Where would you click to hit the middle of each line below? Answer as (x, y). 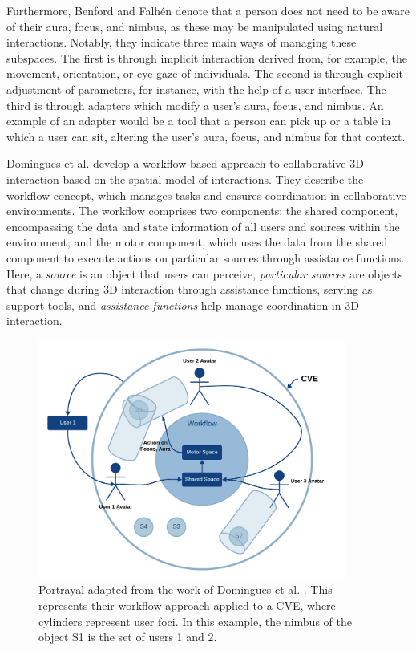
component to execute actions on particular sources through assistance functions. (206, 257)
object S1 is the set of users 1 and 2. (128, 637)
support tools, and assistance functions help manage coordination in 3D (183, 305)
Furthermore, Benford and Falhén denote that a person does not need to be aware (208, 10)
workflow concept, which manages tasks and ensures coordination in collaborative (206, 195)
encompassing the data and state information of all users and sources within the (203, 226)
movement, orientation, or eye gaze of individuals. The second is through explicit (205, 73)
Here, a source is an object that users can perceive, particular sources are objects (205, 273)
